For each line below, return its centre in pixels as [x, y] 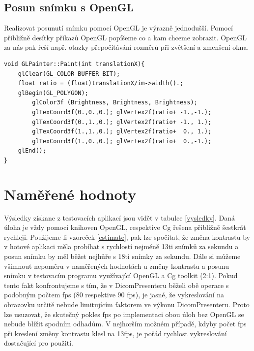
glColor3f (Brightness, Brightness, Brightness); [115, 103]
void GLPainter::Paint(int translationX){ [74, 64]
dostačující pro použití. [39, 343]
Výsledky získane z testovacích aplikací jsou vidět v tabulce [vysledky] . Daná [119, 217]
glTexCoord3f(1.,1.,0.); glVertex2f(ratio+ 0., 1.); [122, 132]
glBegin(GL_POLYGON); [53, 93]
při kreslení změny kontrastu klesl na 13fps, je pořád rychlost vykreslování [115, 333]
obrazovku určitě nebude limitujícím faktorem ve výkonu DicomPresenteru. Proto [127, 304]
